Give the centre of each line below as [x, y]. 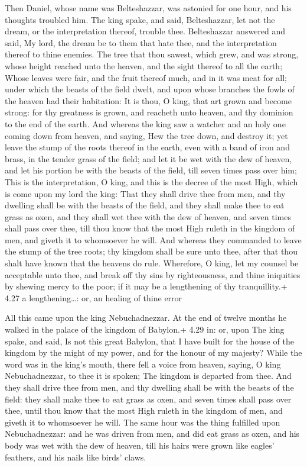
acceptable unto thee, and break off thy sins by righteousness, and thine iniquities [153, 274]
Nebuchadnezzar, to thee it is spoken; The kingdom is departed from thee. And [148, 376]
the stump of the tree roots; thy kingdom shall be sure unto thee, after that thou [151, 251]
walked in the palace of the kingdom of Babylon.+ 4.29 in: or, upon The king [145, 329]
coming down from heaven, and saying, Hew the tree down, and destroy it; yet [146, 135]
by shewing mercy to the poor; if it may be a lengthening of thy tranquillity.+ [146, 286]
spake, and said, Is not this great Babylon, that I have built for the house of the [149, 341]
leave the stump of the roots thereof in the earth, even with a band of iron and [147, 147]
